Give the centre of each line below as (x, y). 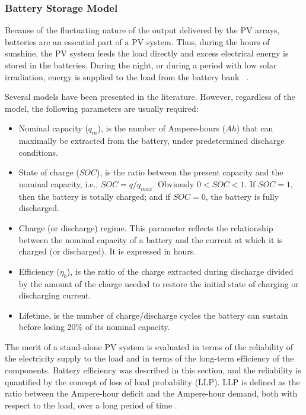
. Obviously (173, 183)
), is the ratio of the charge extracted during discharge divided (180, 271)
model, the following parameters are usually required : (102, 108)
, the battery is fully (242, 196)
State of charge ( (49, 172)
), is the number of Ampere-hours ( (162, 128)
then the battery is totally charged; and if (95, 196)
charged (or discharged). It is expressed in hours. (107, 251)
